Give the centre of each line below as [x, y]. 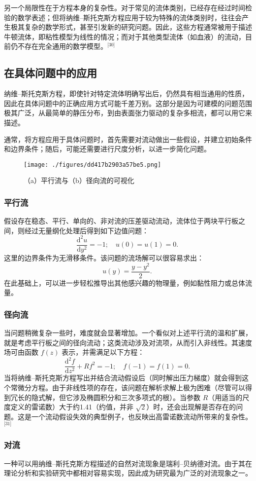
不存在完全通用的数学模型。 [62, 46]
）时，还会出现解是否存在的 [191, 407]
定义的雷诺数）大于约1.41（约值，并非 [72, 407]
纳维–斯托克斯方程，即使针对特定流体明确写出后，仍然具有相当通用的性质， [126, 93]
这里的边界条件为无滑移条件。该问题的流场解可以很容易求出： [104, 257]
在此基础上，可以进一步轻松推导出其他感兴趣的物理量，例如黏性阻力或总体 [125, 282]
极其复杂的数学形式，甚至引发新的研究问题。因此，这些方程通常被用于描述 [131, 27]
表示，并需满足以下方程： [103, 352]
